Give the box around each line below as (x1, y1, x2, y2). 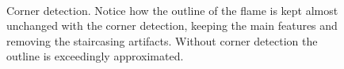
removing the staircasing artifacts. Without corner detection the (6, 32, 318, 49)
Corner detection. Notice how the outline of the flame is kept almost (6, 2, 338, 18)
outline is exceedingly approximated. (6, 48, 184, 64)
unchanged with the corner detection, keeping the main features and (6, 17, 338, 34)
